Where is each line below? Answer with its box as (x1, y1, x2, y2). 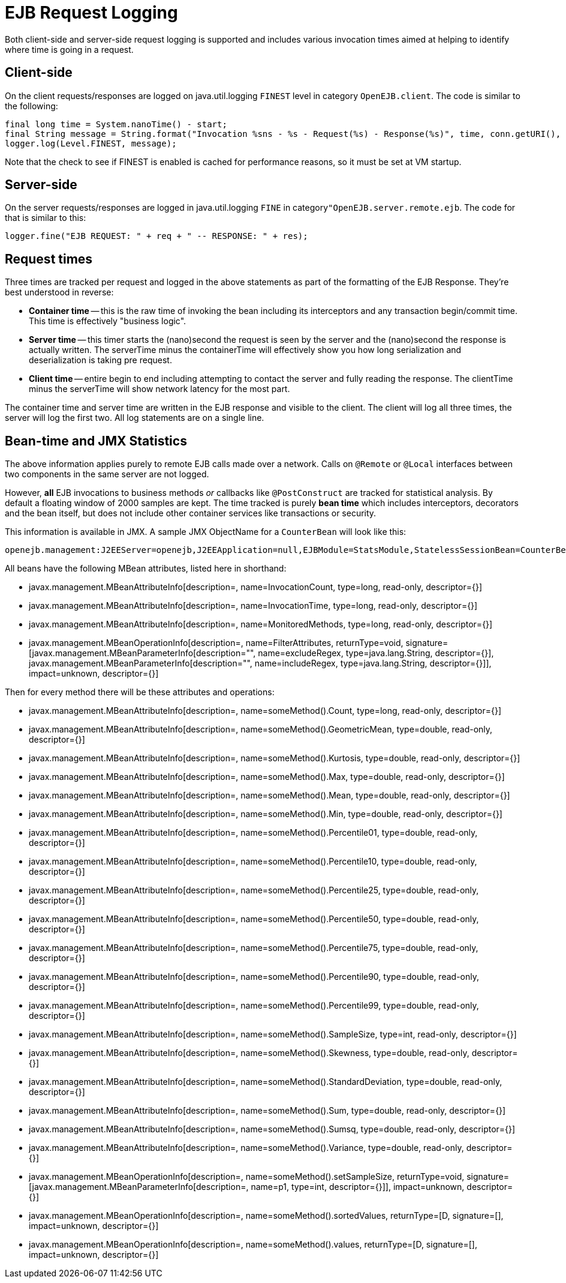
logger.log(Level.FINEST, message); (5, 138, 177, 148)
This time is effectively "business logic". (29, 316, 186, 327)
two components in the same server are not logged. (5, 469, 209, 480)
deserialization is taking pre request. (29, 355, 172, 366)
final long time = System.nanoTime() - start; (5, 119, 227, 129)
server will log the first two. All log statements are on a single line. (5, 412, 264, 423)
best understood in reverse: (5, 287, 114, 298)
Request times (5, 251, 93, 267)
